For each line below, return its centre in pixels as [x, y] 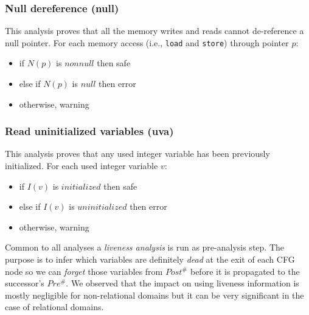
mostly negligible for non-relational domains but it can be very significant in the [154, 295]
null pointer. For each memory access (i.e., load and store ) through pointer [147, 42]
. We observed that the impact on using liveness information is [182, 283]
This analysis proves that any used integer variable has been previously [137, 154]
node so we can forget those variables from [84, 271]
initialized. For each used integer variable [82, 166]
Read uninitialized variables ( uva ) [89, 131]
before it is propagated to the [245, 271]
